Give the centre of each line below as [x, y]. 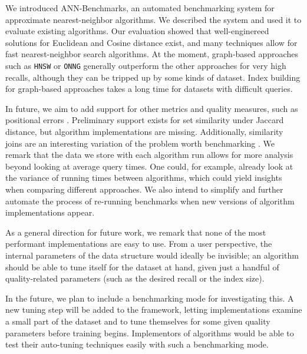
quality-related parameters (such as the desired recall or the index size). [135, 278]
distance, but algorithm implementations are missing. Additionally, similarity [144, 131]
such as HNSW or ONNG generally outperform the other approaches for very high [146, 65]
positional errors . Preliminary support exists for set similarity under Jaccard [145, 120]
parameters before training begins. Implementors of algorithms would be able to [150, 333]
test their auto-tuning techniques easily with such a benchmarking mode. [137, 344]
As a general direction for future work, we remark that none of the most [136, 232]
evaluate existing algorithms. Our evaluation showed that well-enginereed [137, 31]
